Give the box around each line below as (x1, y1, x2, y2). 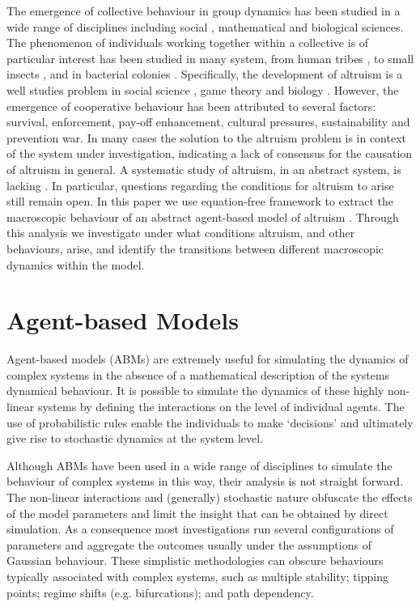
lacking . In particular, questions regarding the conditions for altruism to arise (6, 176, 394, 193)
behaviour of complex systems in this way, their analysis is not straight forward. (6, 473, 404, 490)
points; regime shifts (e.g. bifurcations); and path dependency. (6, 584, 314, 601)
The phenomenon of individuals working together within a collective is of (6, 34, 369, 51)
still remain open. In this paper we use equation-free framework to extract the (6, 193, 394, 210)
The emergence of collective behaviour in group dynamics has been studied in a (6, 2, 401, 19)
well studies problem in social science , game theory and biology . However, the (6, 81, 399, 98)
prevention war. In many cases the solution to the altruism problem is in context (6, 129, 407, 146)
